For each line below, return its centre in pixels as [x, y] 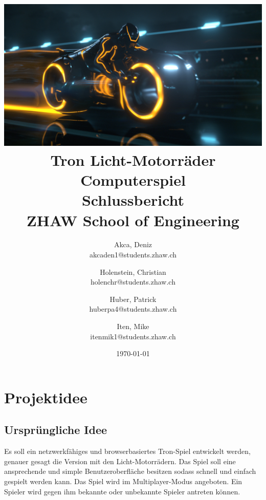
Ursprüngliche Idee [56, 430]
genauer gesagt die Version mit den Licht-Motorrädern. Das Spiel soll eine [120, 461]
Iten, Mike [133, 326]
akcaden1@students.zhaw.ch [133, 255]
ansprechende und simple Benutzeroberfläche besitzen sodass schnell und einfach [130, 471]
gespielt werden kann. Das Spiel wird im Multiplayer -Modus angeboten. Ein [123, 481]
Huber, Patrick [133, 299]
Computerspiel [133, 180]
